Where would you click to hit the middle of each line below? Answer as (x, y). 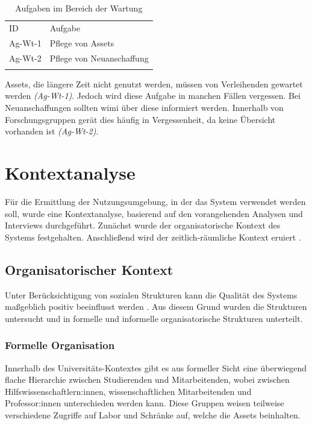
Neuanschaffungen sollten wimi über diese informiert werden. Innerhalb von (144, 108)
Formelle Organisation (60, 345)
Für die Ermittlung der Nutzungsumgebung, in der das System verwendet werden (155, 201)
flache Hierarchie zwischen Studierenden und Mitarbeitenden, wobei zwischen (147, 379)
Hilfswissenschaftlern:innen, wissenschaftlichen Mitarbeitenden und (128, 391)
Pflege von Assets (82, 42)
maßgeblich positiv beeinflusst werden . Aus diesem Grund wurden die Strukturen (156, 307)
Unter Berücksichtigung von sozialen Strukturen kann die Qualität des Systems (151, 294)
